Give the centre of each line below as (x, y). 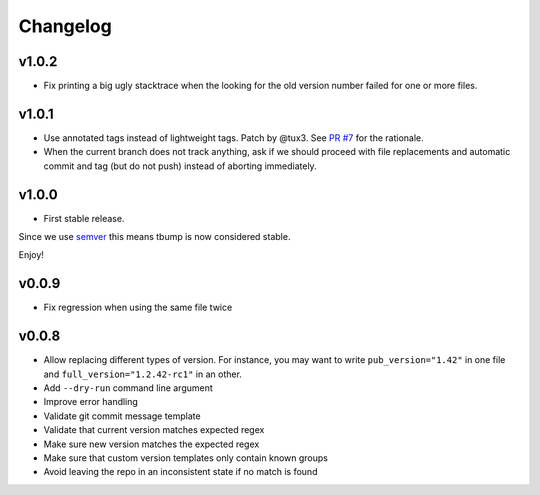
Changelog (65, 26)
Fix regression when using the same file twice (138, 307)
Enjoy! (31, 255)
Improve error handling (91, 402)
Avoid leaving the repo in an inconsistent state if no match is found (180, 472)
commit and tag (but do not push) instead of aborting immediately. (180, 166)
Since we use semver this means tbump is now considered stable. (154, 237)
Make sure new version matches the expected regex (151, 444)
